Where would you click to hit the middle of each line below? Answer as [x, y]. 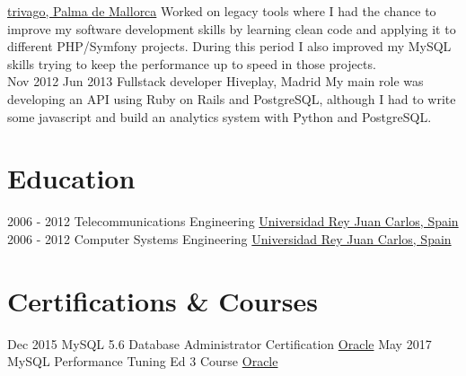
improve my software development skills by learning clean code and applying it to [232, 28]
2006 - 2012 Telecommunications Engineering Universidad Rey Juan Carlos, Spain [233, 221]
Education [71, 178]
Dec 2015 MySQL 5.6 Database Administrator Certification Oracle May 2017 [220, 343]
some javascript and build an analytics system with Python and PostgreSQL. [220, 116]
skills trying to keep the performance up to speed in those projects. [192, 63]
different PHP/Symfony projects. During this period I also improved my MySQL [229, 46]
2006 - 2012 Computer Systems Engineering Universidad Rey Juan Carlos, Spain [229, 238]
